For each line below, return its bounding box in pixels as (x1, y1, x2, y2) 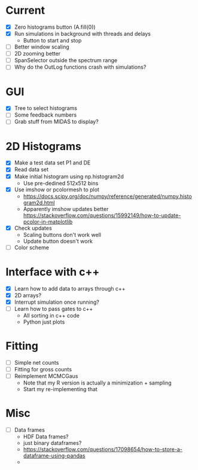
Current (5, 4, 45, 17)
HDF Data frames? (23, 433, 69, 440)
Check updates (14, 224, 52, 231)
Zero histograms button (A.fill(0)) (14, 23, 96, 30)
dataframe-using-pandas (23, 452, 86, 459)
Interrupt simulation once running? (14, 298, 99, 306)
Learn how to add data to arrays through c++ (14, 285, 126, 292)
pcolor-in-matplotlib (23, 218, 73, 225)
